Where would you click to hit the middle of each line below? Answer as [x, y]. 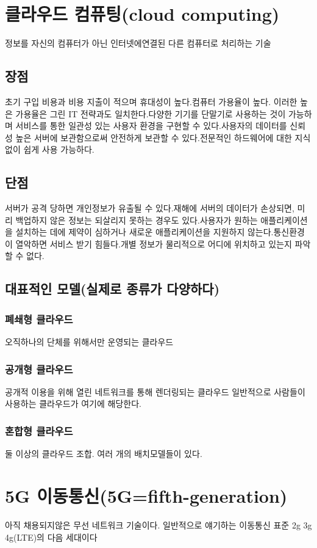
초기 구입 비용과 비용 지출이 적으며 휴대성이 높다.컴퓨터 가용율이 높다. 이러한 [151, 101]
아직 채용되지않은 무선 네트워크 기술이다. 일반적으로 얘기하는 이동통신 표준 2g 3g [158, 525]
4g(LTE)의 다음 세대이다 [51, 537]
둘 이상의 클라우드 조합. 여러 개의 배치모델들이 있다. [104, 454]
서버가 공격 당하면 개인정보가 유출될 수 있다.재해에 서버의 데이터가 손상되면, [150, 208]
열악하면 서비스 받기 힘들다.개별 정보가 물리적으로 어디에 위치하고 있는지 [154, 243]
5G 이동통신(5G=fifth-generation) [146, 496]
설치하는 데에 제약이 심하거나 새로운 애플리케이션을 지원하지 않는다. [144, 232]
